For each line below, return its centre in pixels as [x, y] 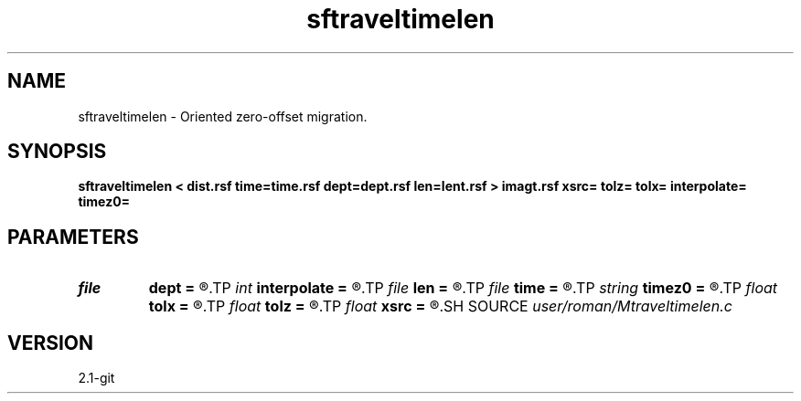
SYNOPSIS [57, 152]
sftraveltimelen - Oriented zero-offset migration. [223, 116]
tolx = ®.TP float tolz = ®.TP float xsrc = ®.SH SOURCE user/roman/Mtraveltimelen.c [440, 306]
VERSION [51, 343]
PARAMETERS [73, 237]
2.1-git [96, 378]
